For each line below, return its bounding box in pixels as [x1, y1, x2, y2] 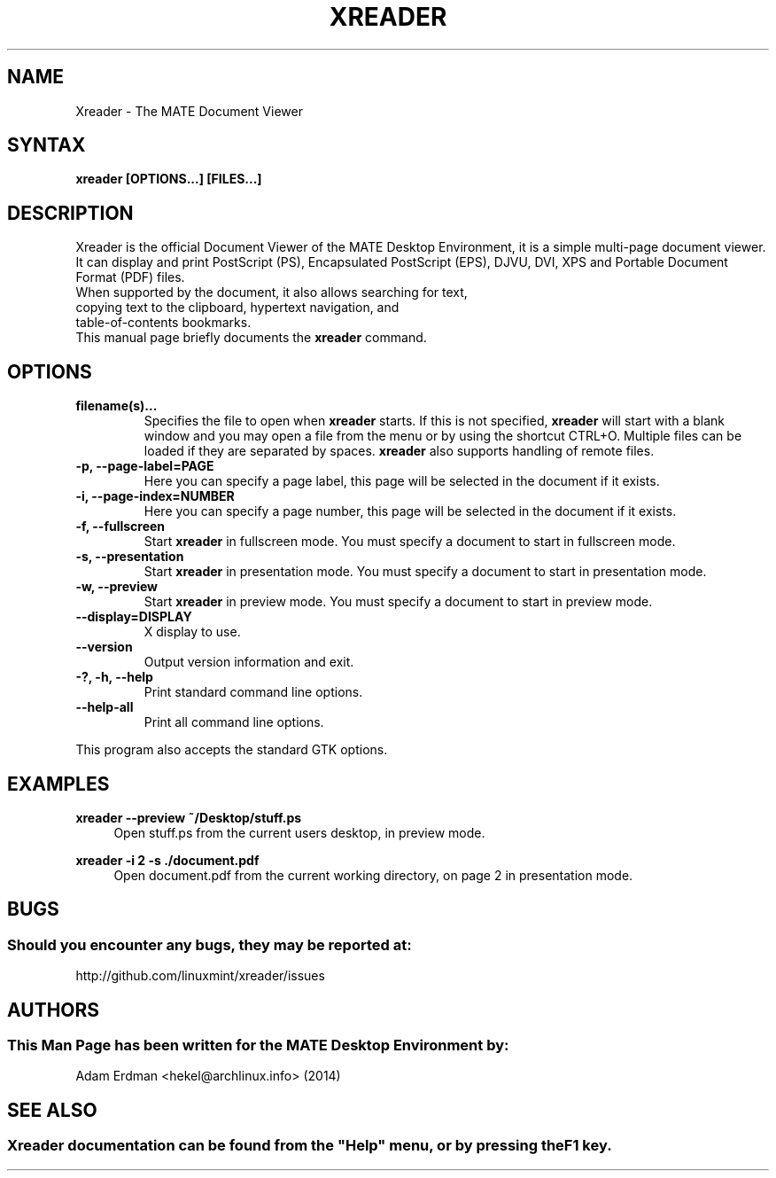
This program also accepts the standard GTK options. [75, 742, 388, 758]
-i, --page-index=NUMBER [75, 488, 235, 504]
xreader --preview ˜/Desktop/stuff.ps [75, 809, 302, 825]
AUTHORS [7, 998, 100, 1021]
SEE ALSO [7, 1098, 97, 1121]
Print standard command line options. [144, 684, 363, 700]
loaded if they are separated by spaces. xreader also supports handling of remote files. [144, 443, 655, 459]
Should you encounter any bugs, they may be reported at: [7, 935, 412, 954]
